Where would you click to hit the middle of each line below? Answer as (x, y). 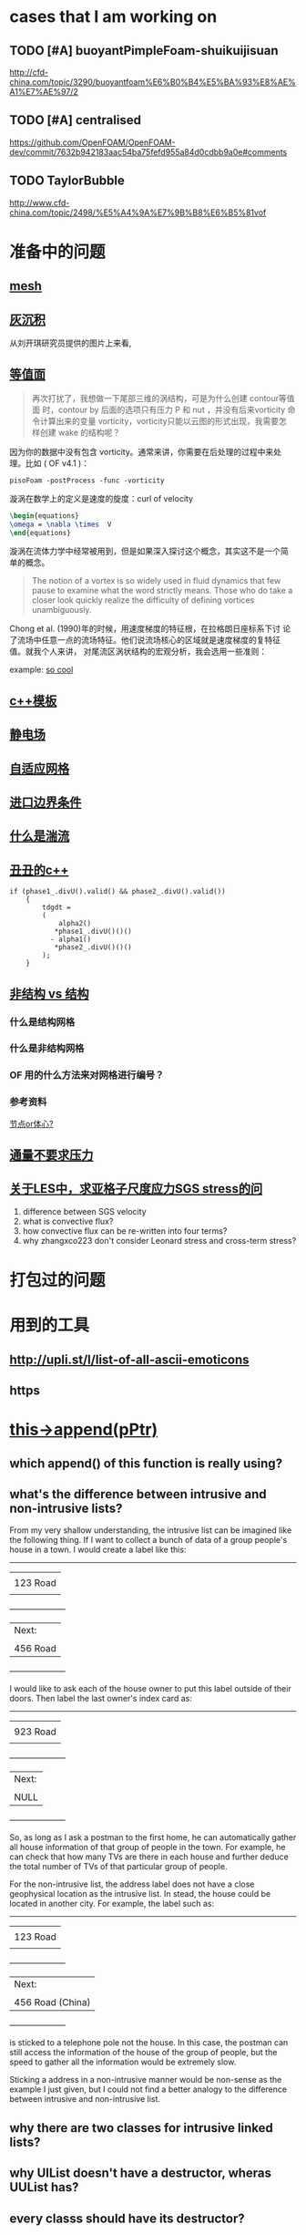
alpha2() (75, 924)
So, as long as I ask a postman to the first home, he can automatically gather (153, 1837)
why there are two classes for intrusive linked (141, 2128)
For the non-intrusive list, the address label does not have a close (132, 1884)
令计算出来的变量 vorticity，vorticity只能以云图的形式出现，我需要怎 (159, 420)
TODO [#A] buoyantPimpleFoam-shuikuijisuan (144, 51)
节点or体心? (31, 1123)
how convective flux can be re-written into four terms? (125, 1231)
